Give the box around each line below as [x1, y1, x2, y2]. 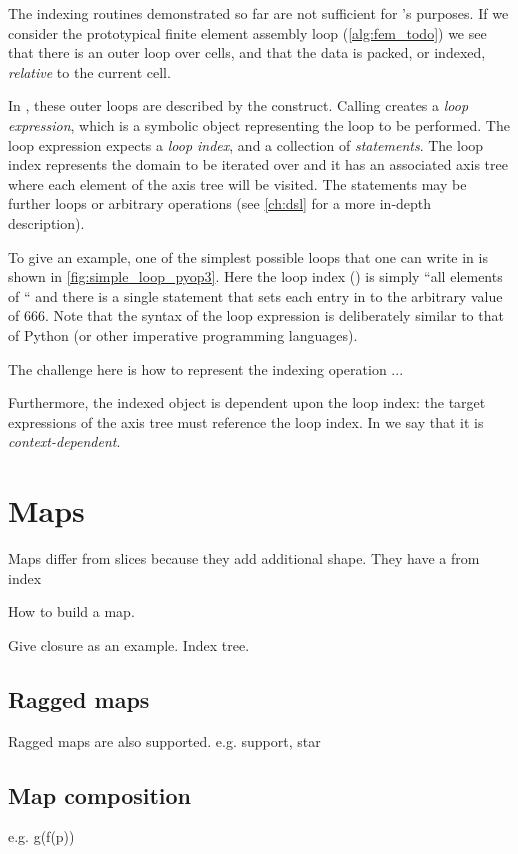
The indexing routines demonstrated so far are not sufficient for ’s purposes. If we [8, 3, 509, 23]
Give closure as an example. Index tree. [8, 634, 250, 655]
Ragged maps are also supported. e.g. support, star [8, 730, 321, 751]
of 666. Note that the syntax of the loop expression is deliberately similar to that [8, 305, 504, 326]
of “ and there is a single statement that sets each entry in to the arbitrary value [8, 285, 503, 306]
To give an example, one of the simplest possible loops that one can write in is [8, 246, 488, 267]
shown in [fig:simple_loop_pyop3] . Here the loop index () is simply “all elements [8, 266, 503, 287]
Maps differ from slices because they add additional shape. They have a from [8, 548, 480, 568]
